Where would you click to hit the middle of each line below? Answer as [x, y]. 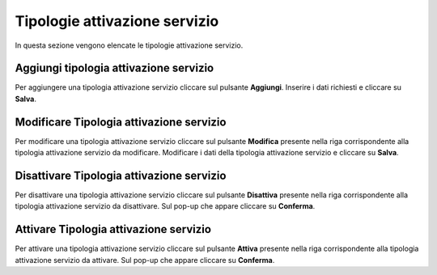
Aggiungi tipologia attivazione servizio [115, 68]
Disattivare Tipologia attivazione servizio [121, 175]
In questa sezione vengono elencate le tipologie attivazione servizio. [129, 45]
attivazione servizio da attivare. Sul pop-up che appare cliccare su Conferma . [145, 260]
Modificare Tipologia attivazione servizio [121, 122]
